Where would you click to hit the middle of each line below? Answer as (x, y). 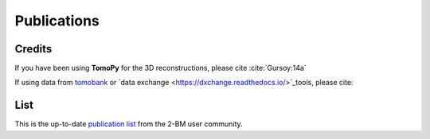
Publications (57, 21)
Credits (33, 49)
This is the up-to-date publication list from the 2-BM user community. (129, 124)
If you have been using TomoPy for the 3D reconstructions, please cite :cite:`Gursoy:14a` (160, 68)
